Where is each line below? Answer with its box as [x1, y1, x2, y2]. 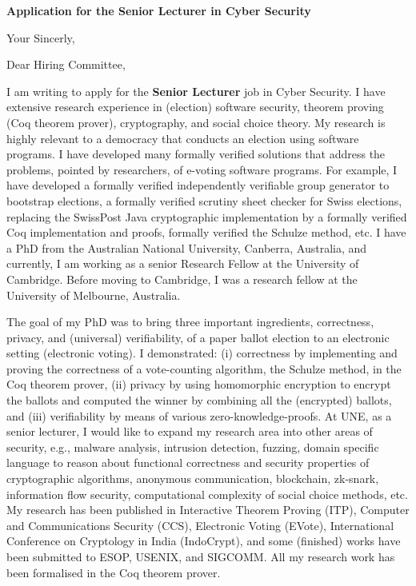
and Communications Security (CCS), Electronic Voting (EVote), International [6, 516, 394, 533]
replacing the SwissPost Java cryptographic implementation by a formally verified [6, 208, 407, 225]
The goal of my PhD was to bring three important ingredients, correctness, [6, 313, 374, 330]
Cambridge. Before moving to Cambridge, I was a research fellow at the [6, 270, 358, 287]
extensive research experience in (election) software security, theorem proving [6, 98, 384, 115]
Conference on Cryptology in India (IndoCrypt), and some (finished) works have [6, 532, 401, 549]
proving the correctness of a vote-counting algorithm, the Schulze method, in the [6, 360, 402, 377]
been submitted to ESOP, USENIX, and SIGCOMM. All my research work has [6, 548, 395, 564]
